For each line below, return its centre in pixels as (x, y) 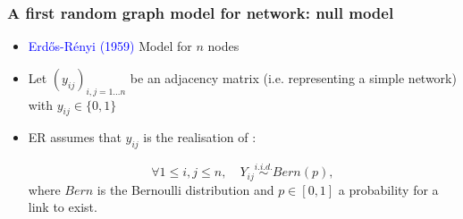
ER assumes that (75, 137)
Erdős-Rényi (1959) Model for (110, 46)
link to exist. (63, 207)
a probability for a (388, 189)
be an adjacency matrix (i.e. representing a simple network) (293, 77)
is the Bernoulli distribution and (185, 189)
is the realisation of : (200, 137)
